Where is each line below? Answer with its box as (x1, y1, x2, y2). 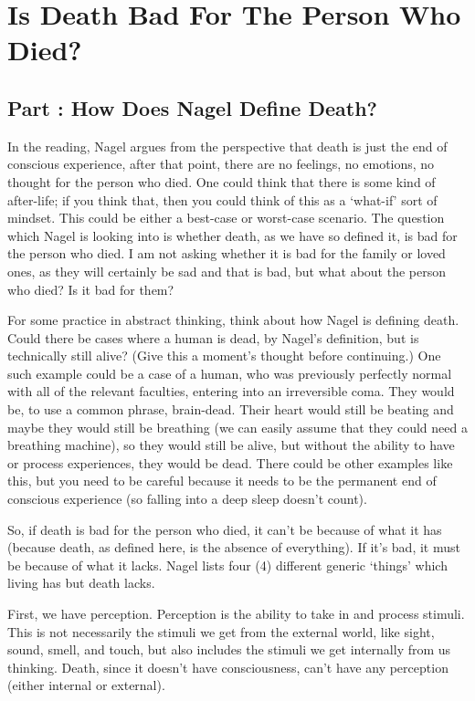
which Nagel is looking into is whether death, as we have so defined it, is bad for (7, 225, 458, 245)
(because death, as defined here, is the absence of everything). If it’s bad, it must (7, 538, 460, 557)
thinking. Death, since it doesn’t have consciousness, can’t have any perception (7, 657, 449, 676)
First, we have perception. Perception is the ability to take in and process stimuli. (7, 604, 465, 623)
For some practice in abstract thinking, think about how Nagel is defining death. (7, 310, 459, 330)
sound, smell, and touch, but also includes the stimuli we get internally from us (7, 640, 451, 659)
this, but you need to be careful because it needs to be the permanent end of (7, 471, 437, 490)
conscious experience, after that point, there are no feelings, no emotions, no (7, 154, 435, 173)
